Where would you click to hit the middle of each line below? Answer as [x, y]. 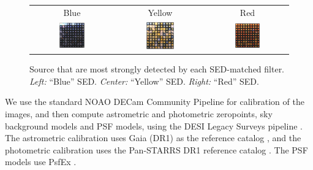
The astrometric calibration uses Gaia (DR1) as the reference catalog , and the [153, 138]
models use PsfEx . [41, 162]
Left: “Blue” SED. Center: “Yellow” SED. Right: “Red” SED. [144, 81]
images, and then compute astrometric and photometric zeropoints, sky [139, 114]
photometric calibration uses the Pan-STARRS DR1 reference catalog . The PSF [156, 149]
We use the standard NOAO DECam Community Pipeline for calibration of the [155, 102]
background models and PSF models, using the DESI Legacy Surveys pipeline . [154, 126]
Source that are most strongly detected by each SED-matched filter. [157, 69]
